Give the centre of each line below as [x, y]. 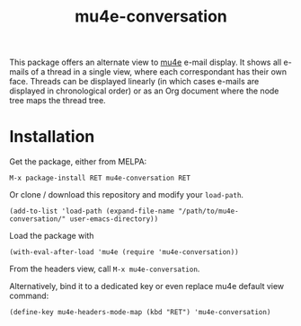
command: [29, 296]
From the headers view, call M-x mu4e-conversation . [105, 269]
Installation [52, 137]
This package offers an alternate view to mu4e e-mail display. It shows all [146, 62]
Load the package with [52, 236]
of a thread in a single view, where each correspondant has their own [159, 72]
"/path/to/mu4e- [209, 211]
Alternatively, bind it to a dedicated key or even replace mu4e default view [147, 286]
